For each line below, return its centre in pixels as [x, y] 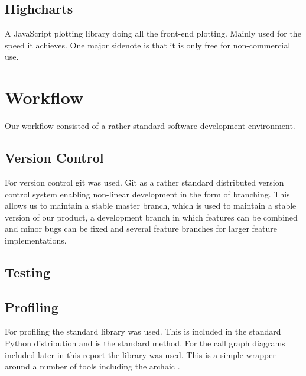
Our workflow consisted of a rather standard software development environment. [150, 126]
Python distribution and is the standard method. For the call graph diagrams [145, 343]
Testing [27, 272]
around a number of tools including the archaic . [92, 366]
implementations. [36, 240]
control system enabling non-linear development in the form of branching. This [147, 194]
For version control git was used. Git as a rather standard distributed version [144, 182]
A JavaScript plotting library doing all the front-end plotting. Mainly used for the [153, 33]
